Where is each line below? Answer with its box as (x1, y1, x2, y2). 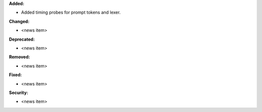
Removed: (9, 54, 30, 60)
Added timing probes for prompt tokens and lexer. (21, 10, 121, 16)
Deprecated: (9, 36, 35, 42)
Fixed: (9, 72, 22, 78)
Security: (9, 90, 29, 96)
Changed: (9, 18, 30, 24)
